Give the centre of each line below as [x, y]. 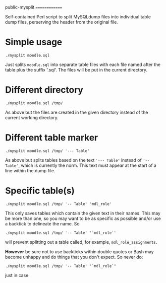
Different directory [44, 90]
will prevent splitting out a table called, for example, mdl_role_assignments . [81, 242]
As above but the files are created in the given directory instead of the [77, 112]
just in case [17, 275]
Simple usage [34, 42]
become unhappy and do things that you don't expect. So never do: [74, 257]
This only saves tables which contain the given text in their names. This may [83, 213]
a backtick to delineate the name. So [42, 223]
